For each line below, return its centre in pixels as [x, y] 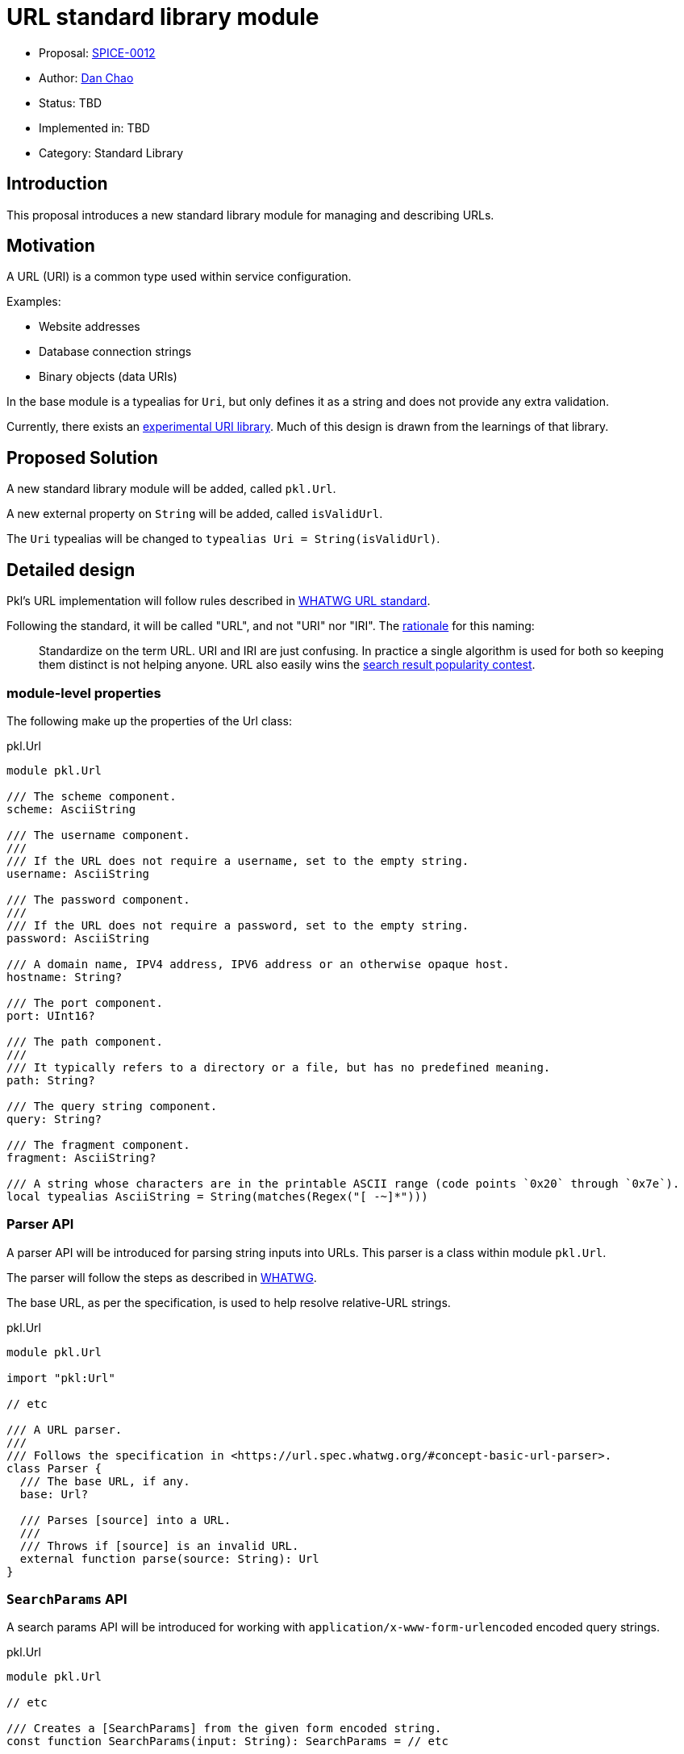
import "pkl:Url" [61, 1378]
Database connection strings [115, 352]
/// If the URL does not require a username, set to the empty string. [238, 860]
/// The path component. [85, 1041]
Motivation [51, 246]
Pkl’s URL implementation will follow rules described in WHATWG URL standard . [219, 601]
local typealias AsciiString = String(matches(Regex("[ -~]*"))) [217, 1196]
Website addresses [90, 327]
